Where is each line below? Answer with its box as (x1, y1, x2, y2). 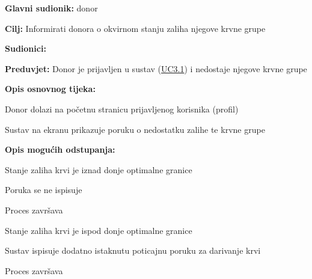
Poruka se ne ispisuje (5, 183, 82, 196)
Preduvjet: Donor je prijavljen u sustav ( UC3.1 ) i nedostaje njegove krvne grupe (5, 62, 307, 75)
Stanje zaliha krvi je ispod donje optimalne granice (5, 224, 192, 236)
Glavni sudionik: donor (5, 2, 98, 14)
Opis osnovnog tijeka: (5, 82, 96, 95)
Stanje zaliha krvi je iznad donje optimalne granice (5, 163, 192, 176)
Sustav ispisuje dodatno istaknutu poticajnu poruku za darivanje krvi (5, 244, 261, 257)
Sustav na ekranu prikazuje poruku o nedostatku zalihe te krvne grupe (5, 123, 265, 135)
